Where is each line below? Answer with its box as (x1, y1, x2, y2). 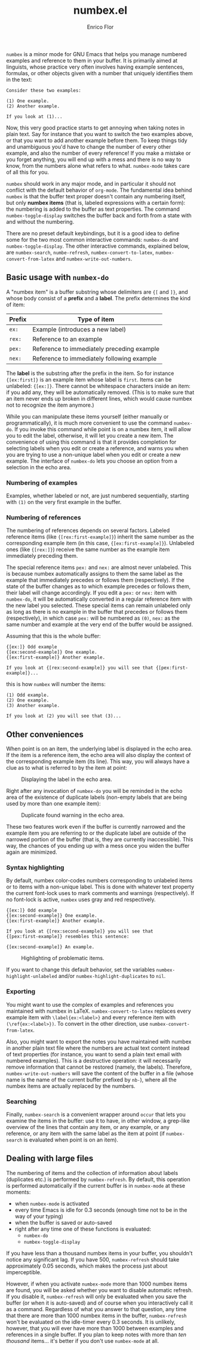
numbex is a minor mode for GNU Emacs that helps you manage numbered (6, 50, 187, 57)
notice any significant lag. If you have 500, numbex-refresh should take (6, 1256, 180, 1263)
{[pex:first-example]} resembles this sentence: (6, 934, 130, 940)
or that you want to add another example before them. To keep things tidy (6, 137, 187, 144)
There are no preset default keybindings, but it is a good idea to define (6, 229, 180, 236)
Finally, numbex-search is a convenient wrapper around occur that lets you (6, 1111, 186, 1118)
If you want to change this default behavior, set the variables (6, 966, 155, 973)
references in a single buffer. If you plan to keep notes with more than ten (6, 1331, 187, 1338)
